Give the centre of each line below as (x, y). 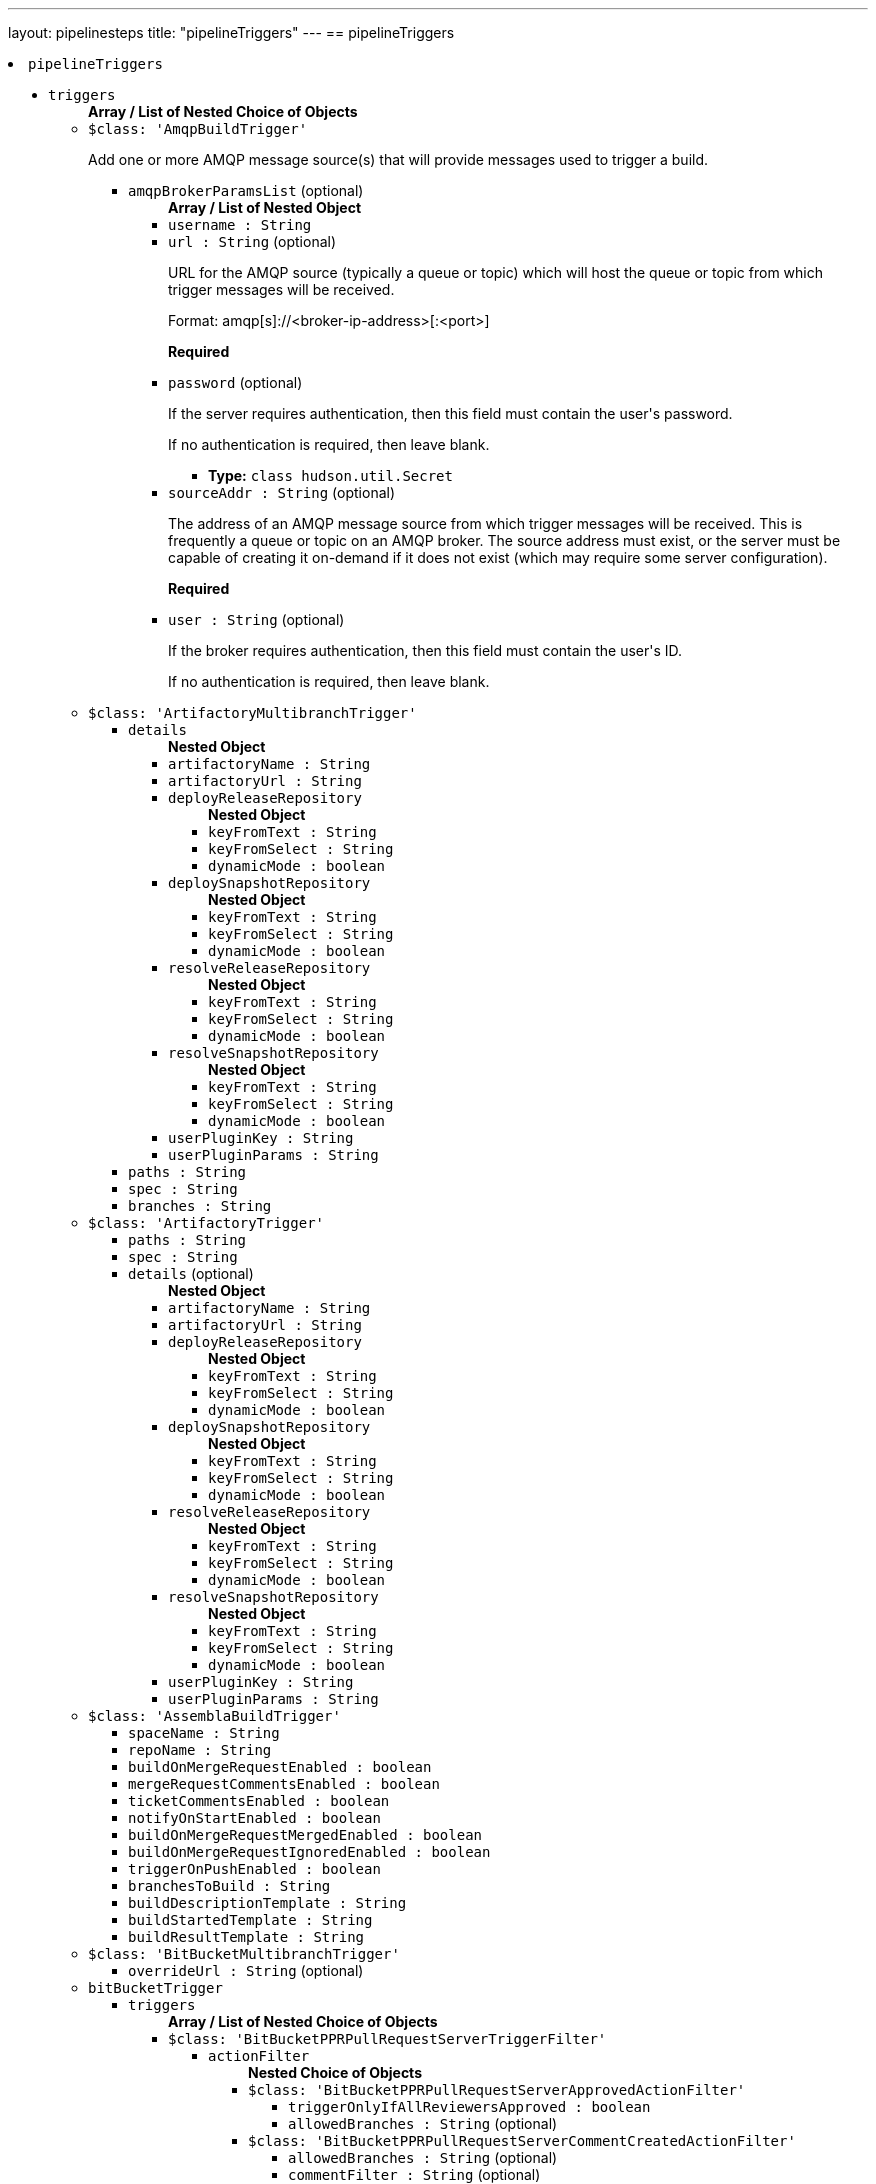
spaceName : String (204, 1733)
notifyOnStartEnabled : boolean (254, 1818)
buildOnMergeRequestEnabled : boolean (280, 1767)
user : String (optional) (256, 619)
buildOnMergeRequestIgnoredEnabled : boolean (309, 1852)
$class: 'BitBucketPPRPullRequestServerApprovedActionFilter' (497, 2090)
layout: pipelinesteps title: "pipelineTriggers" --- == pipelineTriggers (231, 32)
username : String (240, 225)
